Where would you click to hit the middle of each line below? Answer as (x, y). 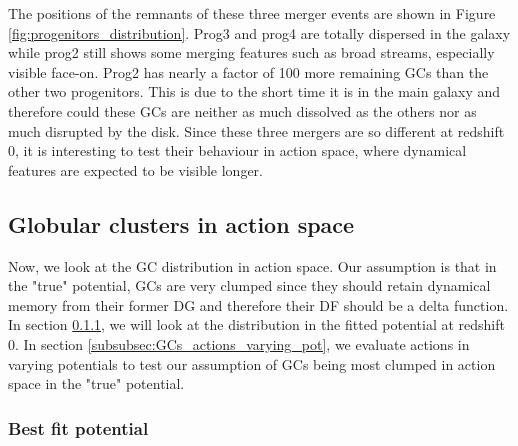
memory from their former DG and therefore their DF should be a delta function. (258, 304)
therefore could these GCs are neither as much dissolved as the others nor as (242, 110)
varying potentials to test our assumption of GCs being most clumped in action (252, 363)
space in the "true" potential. (96, 383)
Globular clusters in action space (181, 223)
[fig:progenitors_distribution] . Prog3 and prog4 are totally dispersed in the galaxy (259, 32)
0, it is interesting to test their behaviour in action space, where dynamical (237, 150)
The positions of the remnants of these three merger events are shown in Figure (252, 13)
